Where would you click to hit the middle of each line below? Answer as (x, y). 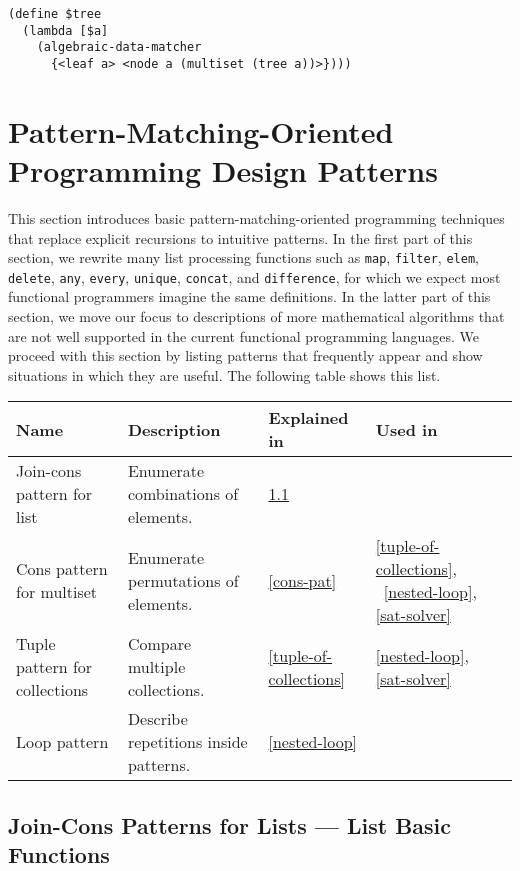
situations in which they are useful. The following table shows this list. (224, 374)
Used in (406, 429)
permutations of (183, 580)
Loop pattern (62, 742)
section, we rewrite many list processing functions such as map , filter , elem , (243, 257)
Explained (308, 418)
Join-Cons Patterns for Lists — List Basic (230, 824)
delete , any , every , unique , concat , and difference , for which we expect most (254, 276)
